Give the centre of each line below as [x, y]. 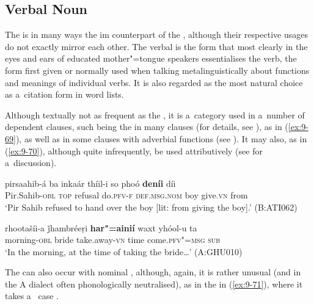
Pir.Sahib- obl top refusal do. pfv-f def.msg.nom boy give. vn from [126, 195]
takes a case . [32, 296]
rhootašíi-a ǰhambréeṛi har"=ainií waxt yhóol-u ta [101, 227]
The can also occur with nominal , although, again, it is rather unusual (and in [153, 272]
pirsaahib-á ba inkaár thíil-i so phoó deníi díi [90, 183]
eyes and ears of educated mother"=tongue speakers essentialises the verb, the [151, 58]
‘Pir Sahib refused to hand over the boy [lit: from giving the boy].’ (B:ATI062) [151, 207]
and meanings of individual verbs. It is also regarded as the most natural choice [154, 82]
